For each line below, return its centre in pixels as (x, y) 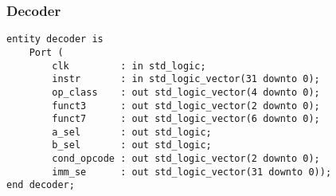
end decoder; (41, 185)
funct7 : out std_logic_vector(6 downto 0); (186, 119)
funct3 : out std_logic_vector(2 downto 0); (186, 106)
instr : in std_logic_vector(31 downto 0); (186, 79)
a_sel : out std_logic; (132, 132)
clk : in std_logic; (129, 66)
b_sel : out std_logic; (132, 145)
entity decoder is (55, 39)
